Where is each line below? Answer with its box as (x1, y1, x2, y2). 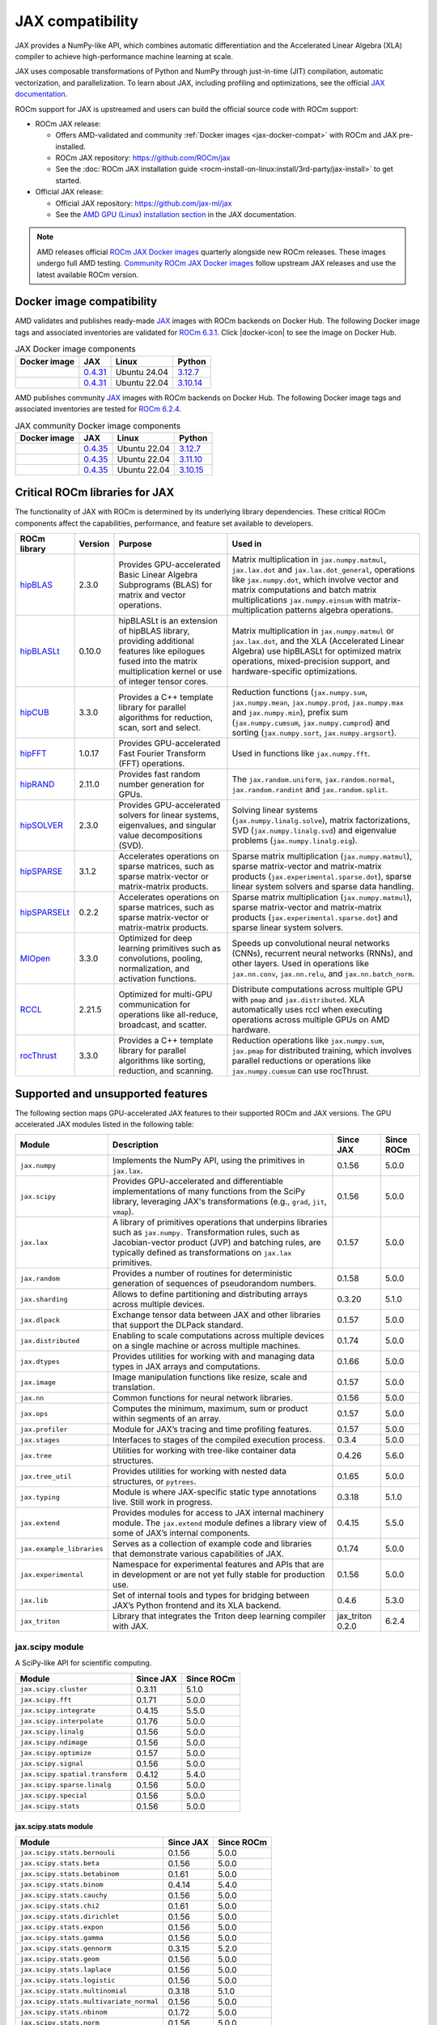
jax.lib (19, 1596, 49, 1605)
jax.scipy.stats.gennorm (19, 1944, 112, 1953)
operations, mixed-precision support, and (231, 656, 390, 667)
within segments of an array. (112, 1413, 222, 1425)
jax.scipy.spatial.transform (19, 1770, 128, 1779)
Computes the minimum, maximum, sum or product (112, 1403, 308, 1414)
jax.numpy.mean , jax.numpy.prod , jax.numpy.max (231, 697, 404, 708)
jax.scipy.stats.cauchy (19, 1891, 108, 1899)
